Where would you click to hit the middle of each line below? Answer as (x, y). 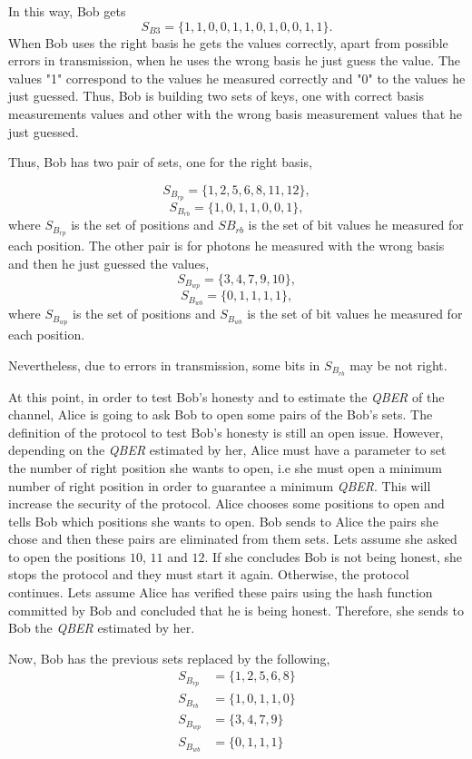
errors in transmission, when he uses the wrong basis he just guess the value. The (234, 60)
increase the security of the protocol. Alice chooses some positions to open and (226, 503)
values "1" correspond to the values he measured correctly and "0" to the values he (237, 78)
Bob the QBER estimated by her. (102, 628)
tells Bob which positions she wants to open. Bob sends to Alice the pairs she (223, 521)
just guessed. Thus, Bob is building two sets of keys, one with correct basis (216, 96)
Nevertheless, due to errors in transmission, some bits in (164, 365)
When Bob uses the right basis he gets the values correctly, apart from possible (228, 42)
